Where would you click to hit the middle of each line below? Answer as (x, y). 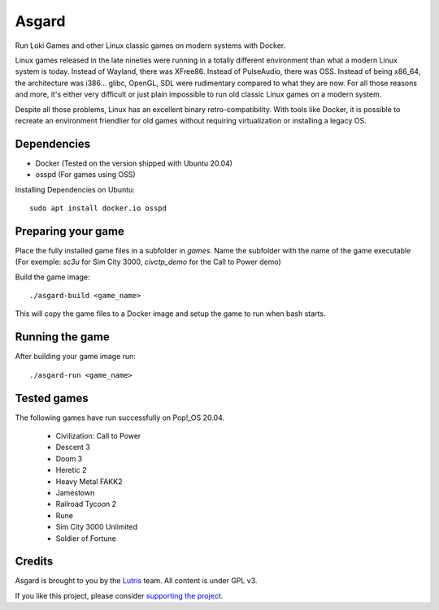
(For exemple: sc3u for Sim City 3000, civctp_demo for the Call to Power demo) (148, 262)
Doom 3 (69, 458)
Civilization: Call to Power (98, 436)
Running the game (62, 337)
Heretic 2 (71, 470)
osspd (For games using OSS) (85, 175)
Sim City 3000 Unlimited (97, 527)
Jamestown (75, 492)
